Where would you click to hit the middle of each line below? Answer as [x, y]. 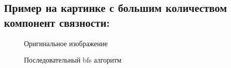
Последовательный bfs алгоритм [73, 60]
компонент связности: [57, 22]
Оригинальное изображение [66, 43]
